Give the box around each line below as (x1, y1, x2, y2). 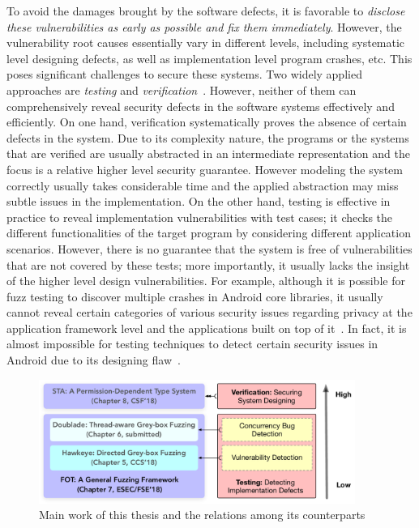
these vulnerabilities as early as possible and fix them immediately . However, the (6, 18, 402, 35)
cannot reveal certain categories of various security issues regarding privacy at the (6, 304, 413, 321)
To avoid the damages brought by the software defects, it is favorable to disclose (6, 2, 405, 19)
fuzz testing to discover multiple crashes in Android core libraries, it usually (6, 287, 383, 304)
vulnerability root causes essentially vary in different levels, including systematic (6, 34, 405, 51)
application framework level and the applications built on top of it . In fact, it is (6, 319, 407, 336)
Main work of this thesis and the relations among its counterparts (39, 506, 366, 523)
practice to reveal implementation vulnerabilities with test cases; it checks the (6, 208, 393, 225)
